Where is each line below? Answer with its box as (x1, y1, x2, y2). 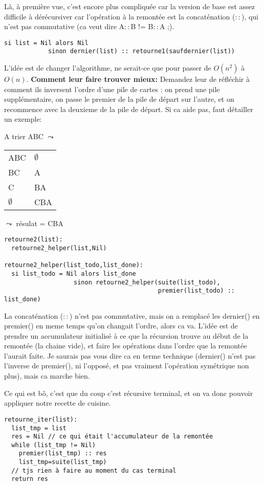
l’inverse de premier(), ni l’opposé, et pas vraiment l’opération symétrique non (4, 360, 249, 371)
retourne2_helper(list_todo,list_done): (4, 261, 144, 269)
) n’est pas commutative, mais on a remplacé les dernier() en (69, 310, 260, 321)
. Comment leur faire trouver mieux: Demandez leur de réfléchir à (26, 74, 250, 84)
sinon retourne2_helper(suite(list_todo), (74, 278, 221, 286)
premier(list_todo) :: (158, 287, 235, 295)
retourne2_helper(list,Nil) (11, 244, 107, 252)
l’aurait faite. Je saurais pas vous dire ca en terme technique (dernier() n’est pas (4, 350, 256, 361)
